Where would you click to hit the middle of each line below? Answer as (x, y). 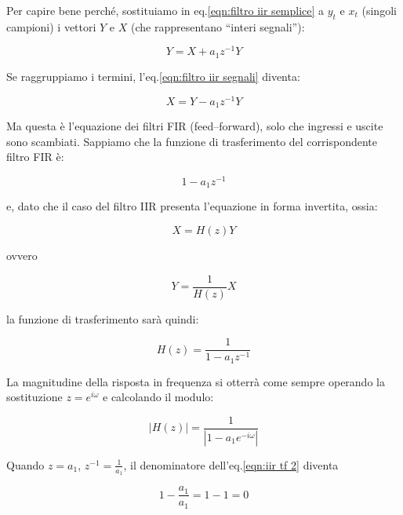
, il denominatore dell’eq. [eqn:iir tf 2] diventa (231, 464)
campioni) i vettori (51, 26)
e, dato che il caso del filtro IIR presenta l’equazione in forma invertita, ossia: (192, 206)
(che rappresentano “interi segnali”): (218, 26)
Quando (25, 464)
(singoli (379, 10)
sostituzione (34, 397)
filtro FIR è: (35, 157)
